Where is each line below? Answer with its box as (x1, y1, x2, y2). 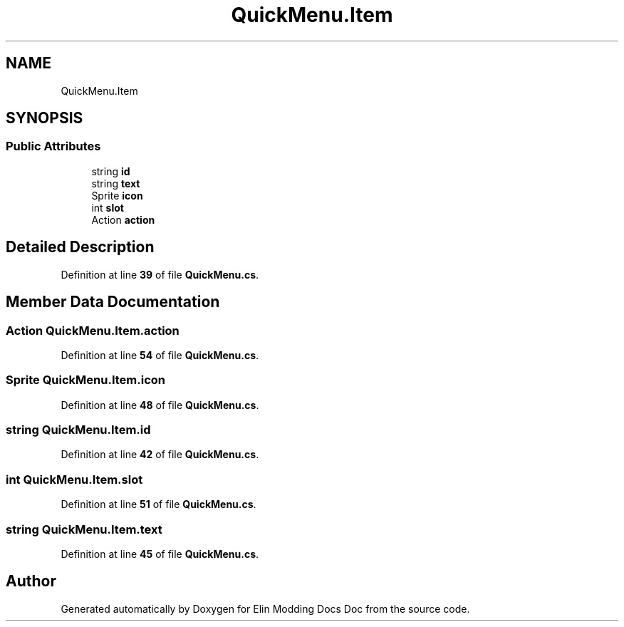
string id (91, 165, 130, 177)
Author (6, 572, 56, 591)
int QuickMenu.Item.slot (6, 472, 143, 487)
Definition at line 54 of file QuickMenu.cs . (61, 348, 259, 361)
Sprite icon (91, 189, 143, 202)
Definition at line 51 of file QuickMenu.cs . (61, 498, 256, 511)
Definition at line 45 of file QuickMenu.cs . (61, 547, 259, 560)
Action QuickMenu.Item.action (6, 323, 180, 338)
